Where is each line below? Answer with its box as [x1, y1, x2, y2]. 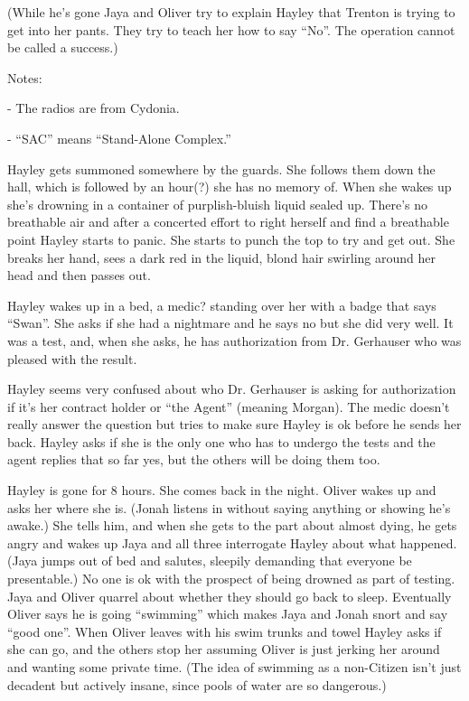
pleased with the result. [7, 349, 137, 368]
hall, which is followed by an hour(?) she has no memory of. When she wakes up [7, 177, 452, 196]
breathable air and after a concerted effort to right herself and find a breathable [7, 212, 449, 231]
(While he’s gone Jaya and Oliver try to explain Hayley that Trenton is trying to [7, 3, 455, 21]
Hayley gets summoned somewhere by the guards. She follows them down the [7, 159, 436, 178]
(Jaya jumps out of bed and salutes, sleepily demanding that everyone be [7, 551, 412, 570]
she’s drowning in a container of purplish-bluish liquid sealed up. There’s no [7, 194, 428, 213]
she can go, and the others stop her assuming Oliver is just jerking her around [7, 640, 440, 659]
